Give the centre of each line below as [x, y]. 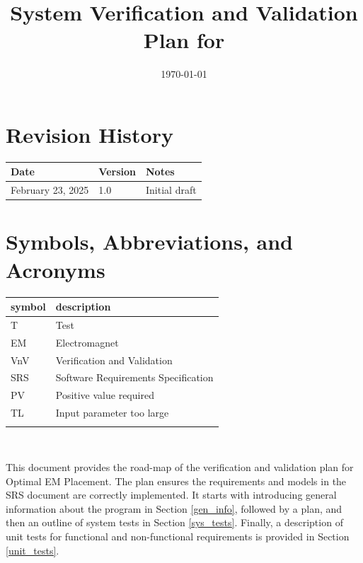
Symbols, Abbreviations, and [149, 242]
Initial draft [171, 190]
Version [117, 172]
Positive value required [105, 395]
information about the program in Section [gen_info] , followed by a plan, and [174, 508]
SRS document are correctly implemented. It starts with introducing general [171, 495]
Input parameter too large [112, 413]
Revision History [90, 134]
